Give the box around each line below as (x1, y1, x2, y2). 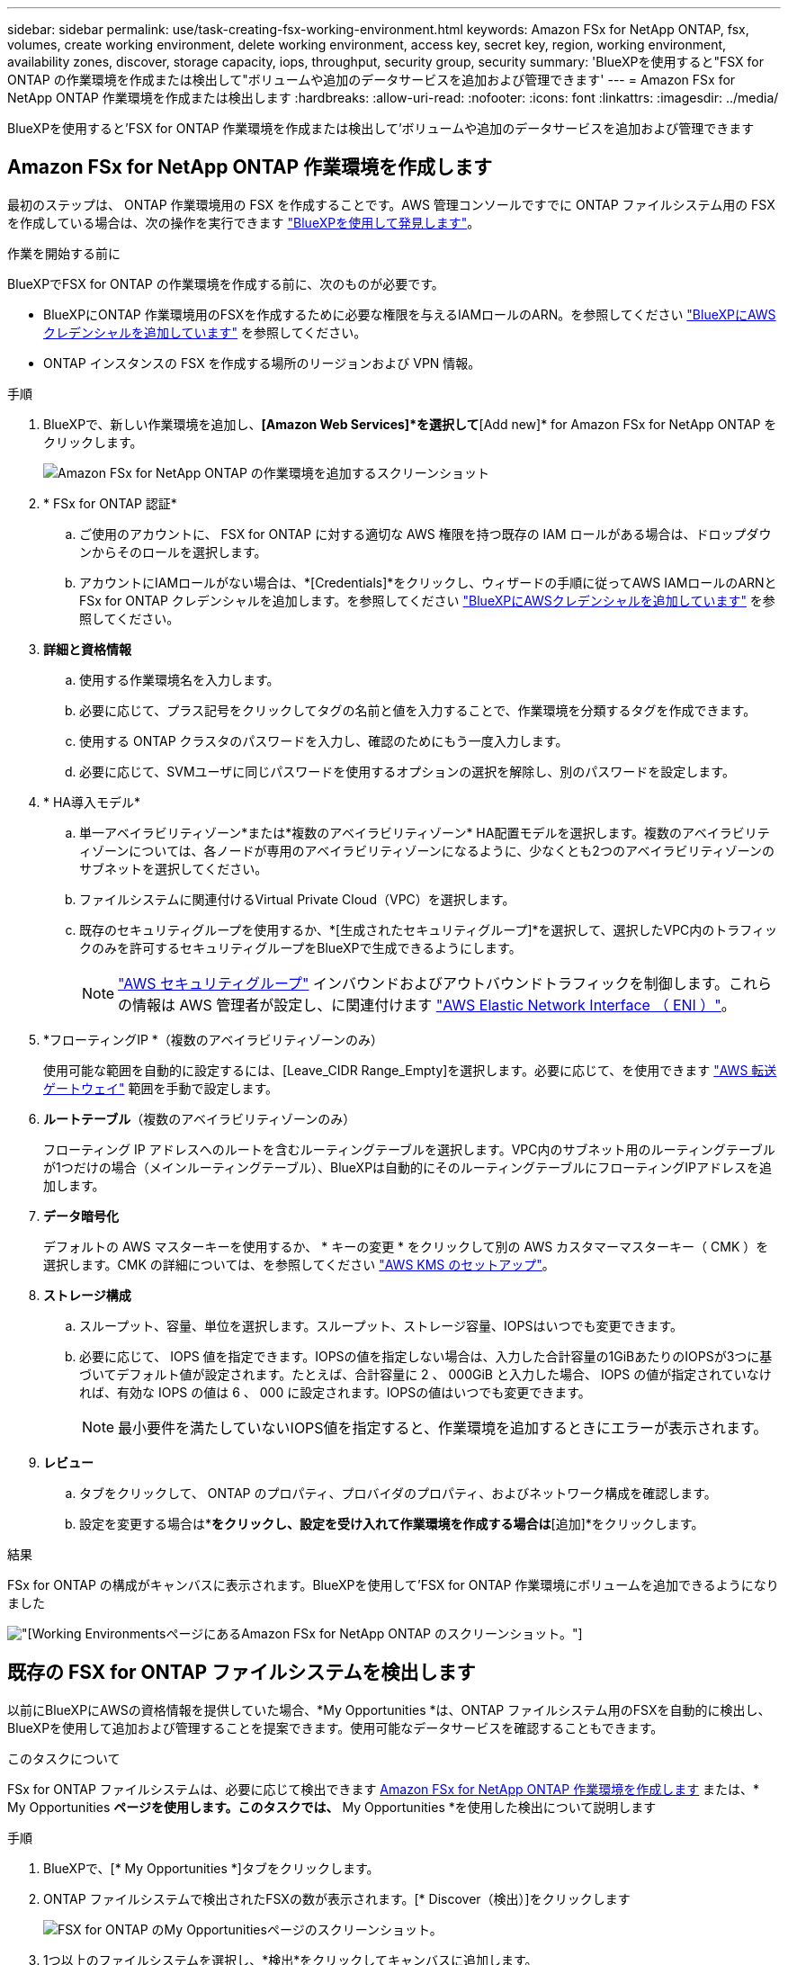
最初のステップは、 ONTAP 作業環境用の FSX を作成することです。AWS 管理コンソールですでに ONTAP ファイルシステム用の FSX (7, 196, 775, 212)
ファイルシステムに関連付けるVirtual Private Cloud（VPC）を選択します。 (79, 891, 515, 907)
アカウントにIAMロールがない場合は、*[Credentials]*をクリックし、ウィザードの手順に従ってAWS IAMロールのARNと (79, 574, 777, 590)
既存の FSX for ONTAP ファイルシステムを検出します (7, 1661, 476, 1684)
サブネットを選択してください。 (79, 860, 268, 876)
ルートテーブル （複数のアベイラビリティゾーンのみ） (43, 1110, 356, 1126)
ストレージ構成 (43, 1287, 131, 1303)
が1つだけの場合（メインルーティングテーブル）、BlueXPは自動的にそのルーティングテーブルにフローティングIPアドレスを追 (43, 1159, 772, 1175)
